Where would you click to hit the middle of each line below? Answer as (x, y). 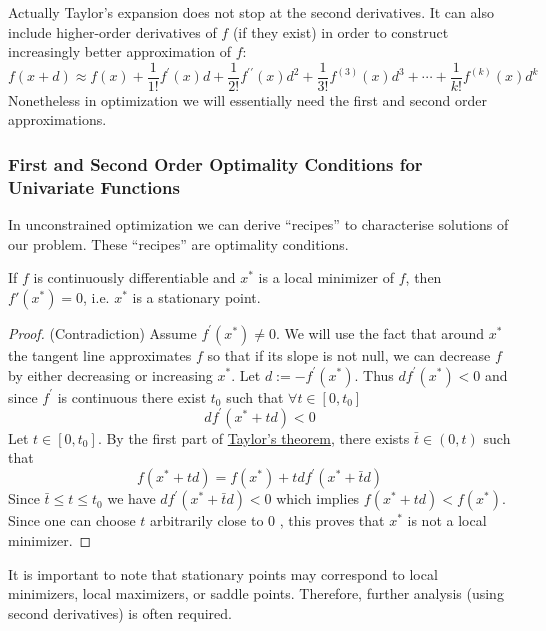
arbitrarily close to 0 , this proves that (267, 520)
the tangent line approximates (100, 354)
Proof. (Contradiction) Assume (102, 332)
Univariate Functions (94, 186)
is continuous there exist (132, 396)
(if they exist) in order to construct (340, 31)
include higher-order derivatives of (112, 31)
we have (131, 498)
